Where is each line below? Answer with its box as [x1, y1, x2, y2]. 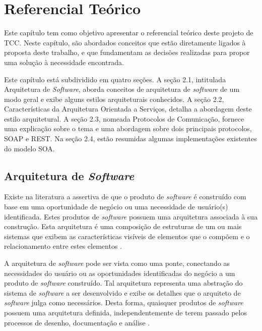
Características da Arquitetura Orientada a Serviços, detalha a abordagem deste [4, 103, 252, 114]
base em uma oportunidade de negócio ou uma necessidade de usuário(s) [4, 201, 228, 212]
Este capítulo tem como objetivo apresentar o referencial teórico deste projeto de [4, 27, 253, 38]
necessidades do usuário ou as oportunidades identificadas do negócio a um [4, 267, 235, 278]
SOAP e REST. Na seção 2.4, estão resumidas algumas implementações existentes [4, 133, 257, 144]
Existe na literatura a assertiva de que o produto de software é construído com [4, 191, 246, 202]
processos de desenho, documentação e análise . [4, 317, 150, 327]
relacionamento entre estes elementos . [4, 241, 122, 251]
